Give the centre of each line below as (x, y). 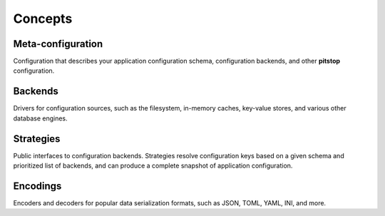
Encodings (37, 186)
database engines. (40, 118)
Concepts (43, 19)
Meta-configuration (58, 44)
